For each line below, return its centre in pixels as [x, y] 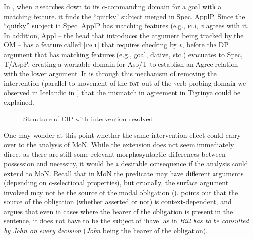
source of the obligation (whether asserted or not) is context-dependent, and [118, 202]
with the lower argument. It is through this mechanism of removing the [110, 73]
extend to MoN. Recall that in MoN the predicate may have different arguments [124, 173]
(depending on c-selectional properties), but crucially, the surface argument [116, 183]
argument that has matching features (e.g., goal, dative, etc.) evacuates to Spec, [123, 54]
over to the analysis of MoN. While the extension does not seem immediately [119, 144]
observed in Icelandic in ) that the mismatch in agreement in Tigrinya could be [122, 92]
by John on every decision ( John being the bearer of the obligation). [106, 230]
